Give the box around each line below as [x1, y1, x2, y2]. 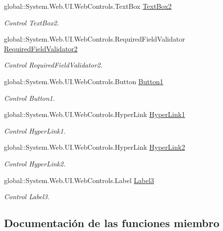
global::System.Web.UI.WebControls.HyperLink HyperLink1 [4, 109, 185, 119]
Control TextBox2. [4, 17, 59, 27]
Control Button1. [4, 92, 55, 103]
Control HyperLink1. [4, 125, 66, 136]
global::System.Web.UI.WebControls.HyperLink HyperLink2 [4, 142, 185, 152]
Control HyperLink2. [4, 158, 66, 168]
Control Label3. [4, 191, 50, 202]
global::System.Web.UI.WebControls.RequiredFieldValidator [4, 34, 185, 44]
